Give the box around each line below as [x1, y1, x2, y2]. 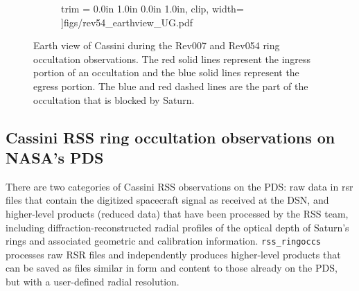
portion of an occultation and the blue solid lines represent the [33, 65, 299, 80]
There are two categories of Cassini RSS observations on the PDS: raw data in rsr [6, 179, 353, 193]
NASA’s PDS [6, 146, 104, 168]
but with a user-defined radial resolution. [6, 274, 179, 288]
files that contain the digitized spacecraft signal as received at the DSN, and [6, 193, 329, 207]
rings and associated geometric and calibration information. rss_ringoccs [6, 233, 321, 248]
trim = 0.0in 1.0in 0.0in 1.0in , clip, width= [61, 1, 244, 15]
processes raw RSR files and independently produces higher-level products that [6, 247, 341, 261]
